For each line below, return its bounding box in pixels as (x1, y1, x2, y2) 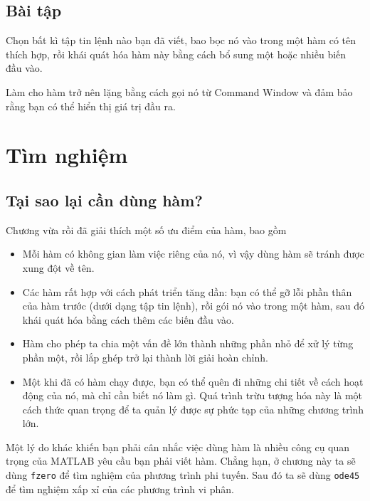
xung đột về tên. (22, 260, 95, 275)
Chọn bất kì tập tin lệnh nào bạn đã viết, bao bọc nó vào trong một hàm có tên (6, 33, 356, 48)
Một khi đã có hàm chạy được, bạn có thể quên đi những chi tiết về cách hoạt (22, 374, 364, 389)
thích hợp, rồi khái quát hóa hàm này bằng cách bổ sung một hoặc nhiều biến (6, 46, 347, 61)
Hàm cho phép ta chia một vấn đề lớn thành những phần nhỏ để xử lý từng (22, 336, 354, 351)
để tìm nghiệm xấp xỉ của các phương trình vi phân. (6, 481, 234, 496)
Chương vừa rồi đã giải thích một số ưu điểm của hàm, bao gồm (6, 222, 287, 237)
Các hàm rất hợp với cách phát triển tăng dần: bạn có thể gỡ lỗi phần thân (22, 284, 352, 299)
